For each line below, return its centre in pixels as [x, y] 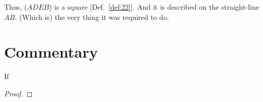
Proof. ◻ [18, 93]
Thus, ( [16, 7]
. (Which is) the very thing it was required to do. [92, 17]
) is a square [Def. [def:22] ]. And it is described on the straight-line [154, 7]
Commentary [51, 52]
